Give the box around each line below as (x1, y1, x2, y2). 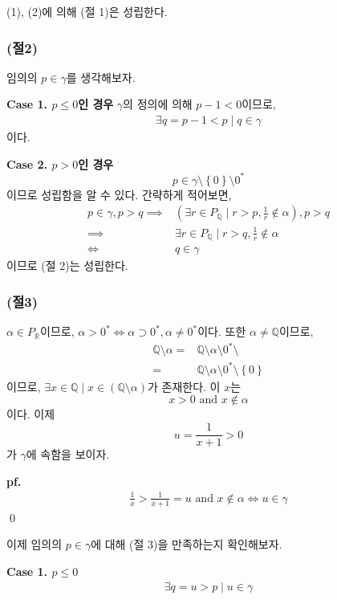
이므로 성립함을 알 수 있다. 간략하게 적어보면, (6, 186, 232, 202)
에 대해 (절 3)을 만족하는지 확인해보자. (91, 536, 282, 553)
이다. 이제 (6, 406, 55, 422)
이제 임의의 (6, 536, 63, 553)
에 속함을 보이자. (26, 446, 110, 463)
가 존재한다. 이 (148, 378, 221, 394)
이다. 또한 (197, 323, 246, 340)
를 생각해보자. (66, 68, 136, 85)
